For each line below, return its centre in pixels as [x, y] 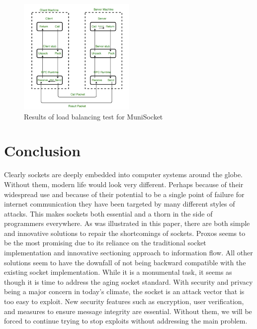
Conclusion [43, 151]
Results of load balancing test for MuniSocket [93, 116]
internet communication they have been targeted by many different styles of [120, 204]
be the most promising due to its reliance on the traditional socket [105, 243]
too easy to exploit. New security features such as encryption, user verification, [124, 301]
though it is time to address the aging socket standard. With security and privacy [128, 281]
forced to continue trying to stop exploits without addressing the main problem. [126, 321]
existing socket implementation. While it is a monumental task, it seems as [118, 272]
